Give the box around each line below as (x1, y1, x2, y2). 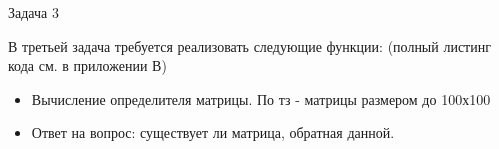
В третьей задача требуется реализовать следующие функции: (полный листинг (8, 35, 491, 56)
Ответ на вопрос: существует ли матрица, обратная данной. (31, 122, 395, 143)
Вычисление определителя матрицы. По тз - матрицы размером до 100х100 (31, 88, 491, 109)
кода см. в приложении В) (8, 55, 167, 76)
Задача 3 (8, 2, 59, 22)
